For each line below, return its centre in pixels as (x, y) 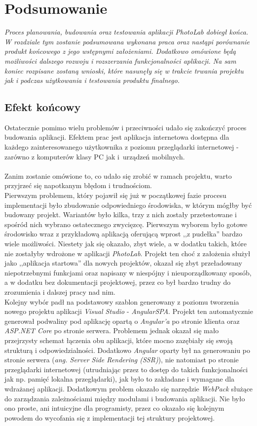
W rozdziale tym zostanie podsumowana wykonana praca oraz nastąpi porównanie (127, 41)
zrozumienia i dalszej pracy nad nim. (60, 291)
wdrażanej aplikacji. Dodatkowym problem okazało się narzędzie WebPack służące (129, 388)
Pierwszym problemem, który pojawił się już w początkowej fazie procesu (115, 195)
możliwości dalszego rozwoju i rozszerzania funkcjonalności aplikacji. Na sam (120, 60)
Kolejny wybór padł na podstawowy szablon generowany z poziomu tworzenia (122, 301)
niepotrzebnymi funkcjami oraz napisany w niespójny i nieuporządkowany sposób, (128, 272)
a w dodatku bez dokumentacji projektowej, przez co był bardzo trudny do (118, 282)
